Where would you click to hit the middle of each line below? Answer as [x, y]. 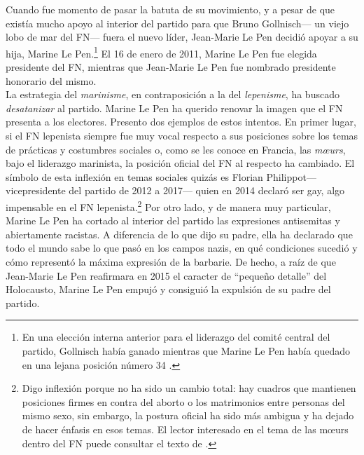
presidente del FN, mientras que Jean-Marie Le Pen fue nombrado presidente [171, 67]
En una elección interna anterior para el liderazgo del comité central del [176, 337]
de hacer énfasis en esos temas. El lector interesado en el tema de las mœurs [185, 429]
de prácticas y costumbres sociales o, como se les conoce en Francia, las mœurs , [176, 149]
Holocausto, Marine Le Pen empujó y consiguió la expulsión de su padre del [168, 289]
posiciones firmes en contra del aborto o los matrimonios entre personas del [183, 401]
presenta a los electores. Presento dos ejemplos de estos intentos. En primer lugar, [181, 122]
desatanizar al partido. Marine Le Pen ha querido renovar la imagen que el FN [174, 108]
